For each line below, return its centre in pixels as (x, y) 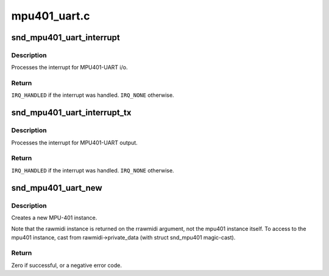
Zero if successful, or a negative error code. (66, 265)
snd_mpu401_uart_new (57, 188)
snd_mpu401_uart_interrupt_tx (71, 113)
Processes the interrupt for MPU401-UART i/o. (69, 68)
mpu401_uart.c (51, 16)
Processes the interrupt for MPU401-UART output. (75, 143)
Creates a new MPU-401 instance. (54, 218)
